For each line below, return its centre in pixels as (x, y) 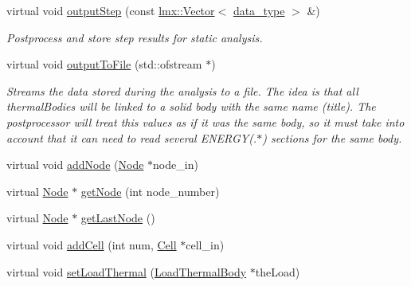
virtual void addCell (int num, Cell (92, 244)
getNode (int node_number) (150, 191)
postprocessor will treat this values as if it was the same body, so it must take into (205, 121)
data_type (259, 10)
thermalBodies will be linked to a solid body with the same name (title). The (191, 106)
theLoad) (278, 271)
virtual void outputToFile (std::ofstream (104, 64)
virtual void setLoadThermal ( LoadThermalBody (127, 271)
